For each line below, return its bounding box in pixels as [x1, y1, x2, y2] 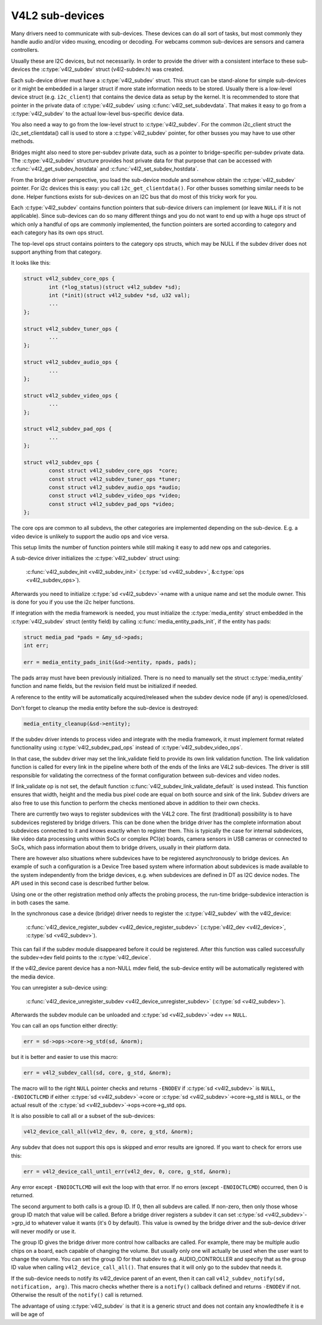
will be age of [11, 1311, 45, 1318]
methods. [11, 138, 35, 145]
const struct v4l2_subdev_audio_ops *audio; [48, 484, 181, 491]
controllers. [11, 47, 39, 54]
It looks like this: [11, 260, 51, 267]
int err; [23, 642, 49, 649]
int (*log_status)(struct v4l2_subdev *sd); [48, 283, 181, 291]
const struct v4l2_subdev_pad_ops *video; [48, 501, 175, 507]
